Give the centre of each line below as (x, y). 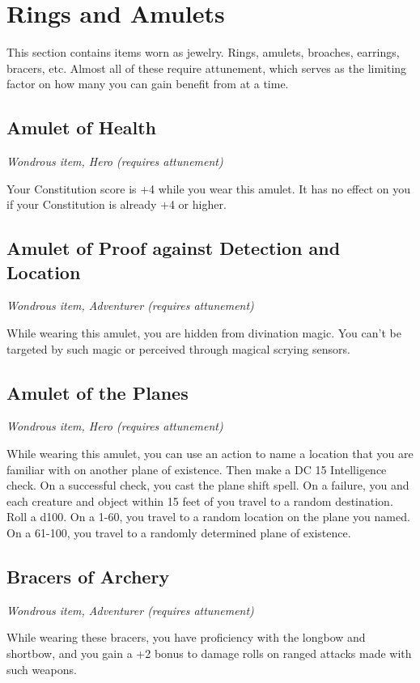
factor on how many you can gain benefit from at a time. (148, 84)
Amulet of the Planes (98, 392)
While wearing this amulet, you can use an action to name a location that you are (210, 454)
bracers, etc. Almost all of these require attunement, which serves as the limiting (207, 68)
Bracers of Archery (88, 577)
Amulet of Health (82, 127)
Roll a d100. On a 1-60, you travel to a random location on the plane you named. (208, 517)
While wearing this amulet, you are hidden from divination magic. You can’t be (204, 333)
